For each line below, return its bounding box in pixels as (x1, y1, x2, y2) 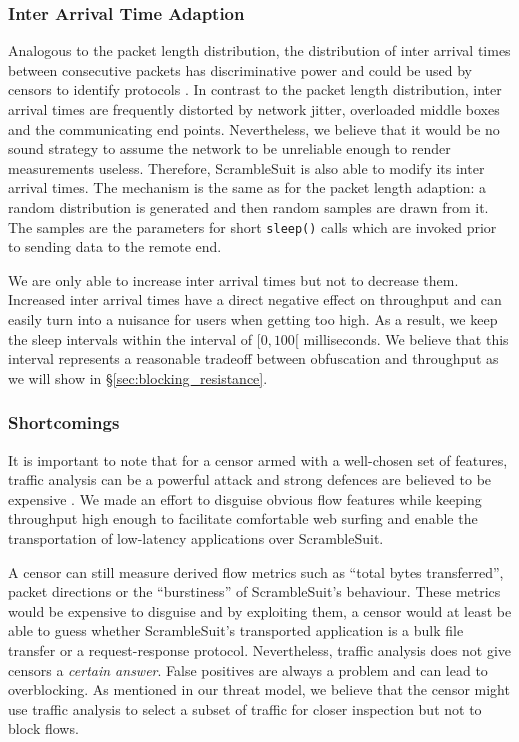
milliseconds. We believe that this (303, 328, 509, 349)
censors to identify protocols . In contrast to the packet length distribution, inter (8, 79, 502, 100)
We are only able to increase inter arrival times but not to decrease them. (8, 269, 459, 290)
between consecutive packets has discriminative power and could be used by (8, 59, 472, 80)
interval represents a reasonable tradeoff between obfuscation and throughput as (8, 348, 499, 369)
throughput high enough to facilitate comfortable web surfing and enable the (8, 508, 478, 529)
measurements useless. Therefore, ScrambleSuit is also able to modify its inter (8, 157, 485, 178)
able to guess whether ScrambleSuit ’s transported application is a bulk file (8, 620, 464, 641)
